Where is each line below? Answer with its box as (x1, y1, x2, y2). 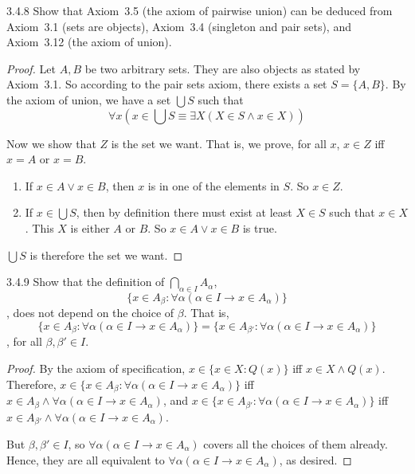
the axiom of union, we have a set (6, 91, 171, 108)
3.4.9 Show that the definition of (6, 273, 165, 290)
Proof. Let (6, 60, 56, 76)
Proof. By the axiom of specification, (6, 360, 186, 377)
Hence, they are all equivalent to (6, 451, 165, 468)
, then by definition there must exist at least (76, 204, 292, 221)
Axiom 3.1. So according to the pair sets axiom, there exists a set (6, 76, 327, 92)
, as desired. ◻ (279, 451, 352, 468)
